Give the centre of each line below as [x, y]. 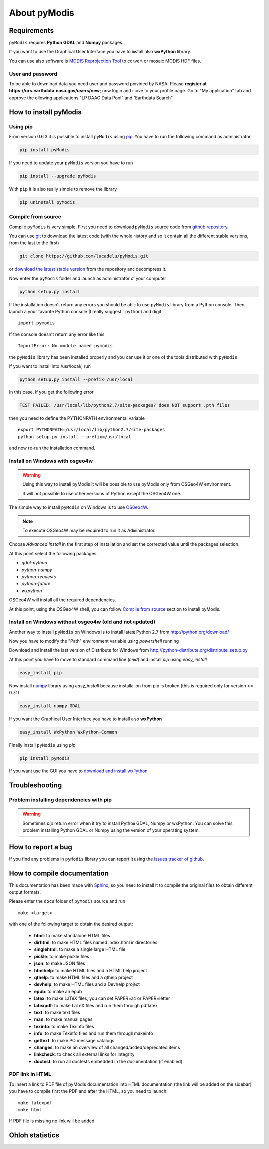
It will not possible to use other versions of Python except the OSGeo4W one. [102, 493]
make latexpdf [35, 1103]
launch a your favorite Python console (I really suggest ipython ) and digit [85, 312]
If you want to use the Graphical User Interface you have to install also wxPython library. [100, 52]
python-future [36, 584]
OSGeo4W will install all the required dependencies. [63, 600]
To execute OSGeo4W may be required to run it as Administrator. [89, 531]
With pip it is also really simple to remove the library [63, 189]
